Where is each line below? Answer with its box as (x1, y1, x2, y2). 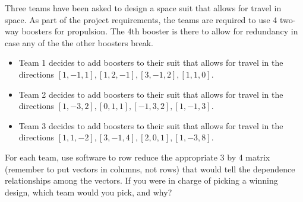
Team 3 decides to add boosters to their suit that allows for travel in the (18, 119, 283, 132)
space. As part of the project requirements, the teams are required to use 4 (5, 13, 277, 25)
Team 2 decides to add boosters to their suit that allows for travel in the (18, 88, 283, 100)
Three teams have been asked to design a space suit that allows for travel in (5, 2, 282, 14)
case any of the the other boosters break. (5, 36, 153, 49)
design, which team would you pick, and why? (5, 185, 172, 198)
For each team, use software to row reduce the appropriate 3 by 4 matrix (5, 150, 270, 163)
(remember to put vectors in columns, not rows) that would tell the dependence (5, 162, 295, 175)
